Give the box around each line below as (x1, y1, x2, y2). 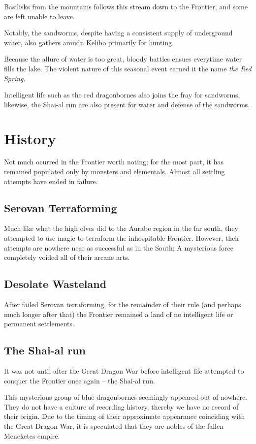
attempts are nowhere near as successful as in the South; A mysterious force (4, 242, 233, 253)
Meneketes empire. (4, 430, 60, 441)
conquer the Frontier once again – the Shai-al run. (4, 375, 155, 385)
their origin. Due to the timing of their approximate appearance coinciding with (4, 411, 245, 421)
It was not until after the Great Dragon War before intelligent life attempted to (4, 366, 244, 376)
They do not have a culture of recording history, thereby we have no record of (4, 401, 239, 412)
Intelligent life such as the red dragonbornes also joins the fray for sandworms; (4, 90, 240, 100)
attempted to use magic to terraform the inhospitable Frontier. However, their (4, 233, 240, 243)
